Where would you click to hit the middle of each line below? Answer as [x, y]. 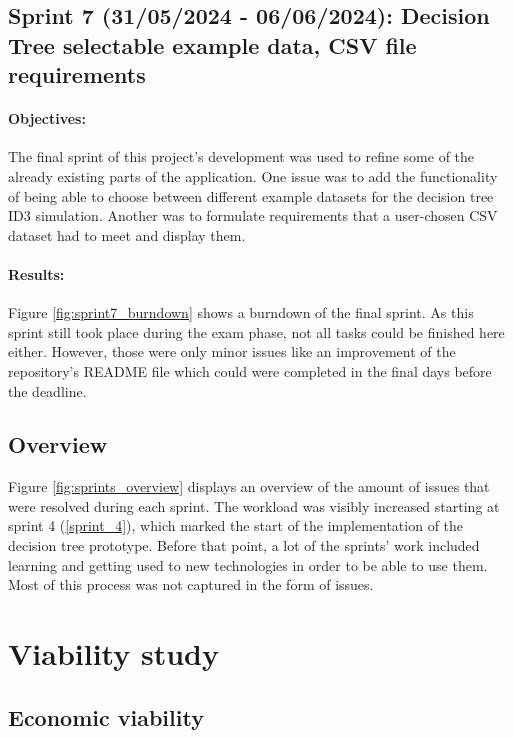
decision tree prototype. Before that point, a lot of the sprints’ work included [244, 545]
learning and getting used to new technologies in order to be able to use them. [248, 564]
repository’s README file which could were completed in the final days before [250, 370]
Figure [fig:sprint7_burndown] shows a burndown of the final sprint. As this [241, 312]
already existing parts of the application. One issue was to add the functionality [253, 175]
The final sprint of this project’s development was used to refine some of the [241, 156]
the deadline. [47, 390]
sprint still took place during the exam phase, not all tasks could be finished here [256, 331]
